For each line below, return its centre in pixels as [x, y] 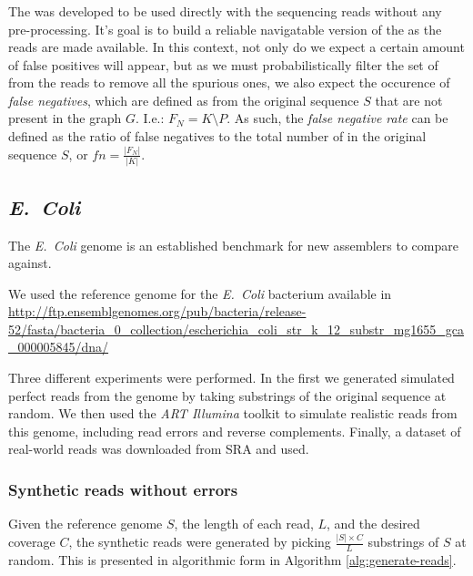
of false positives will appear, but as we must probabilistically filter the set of [223, 64]
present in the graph [65, 118]
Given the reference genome [86, 524]
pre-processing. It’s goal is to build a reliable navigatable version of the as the [225, 29]
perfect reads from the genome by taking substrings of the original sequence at [227, 395]
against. [30, 263]
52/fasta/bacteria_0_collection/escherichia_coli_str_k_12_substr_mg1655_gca [236, 329]
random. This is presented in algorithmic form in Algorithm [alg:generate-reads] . [232, 559]
